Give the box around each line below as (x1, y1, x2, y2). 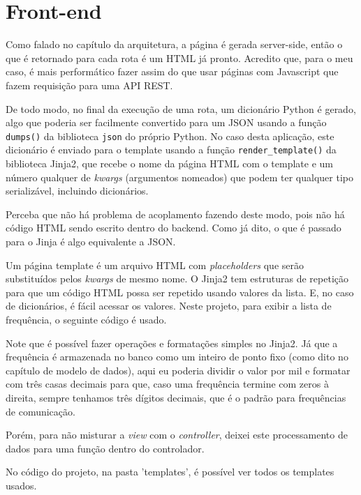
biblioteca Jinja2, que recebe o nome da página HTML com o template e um (6, 156, 333, 170)
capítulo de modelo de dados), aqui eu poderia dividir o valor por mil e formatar (6, 363, 351, 377)
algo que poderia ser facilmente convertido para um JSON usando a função (6, 115, 327, 130)
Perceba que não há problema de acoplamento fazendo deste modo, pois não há (6, 206, 345, 221)
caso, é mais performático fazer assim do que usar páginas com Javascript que (6, 64, 339, 79)
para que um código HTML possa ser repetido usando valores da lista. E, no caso (6, 284, 354, 299)
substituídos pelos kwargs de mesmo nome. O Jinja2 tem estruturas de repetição (6, 271, 349, 286)
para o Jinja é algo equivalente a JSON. (6, 234, 176, 248)
